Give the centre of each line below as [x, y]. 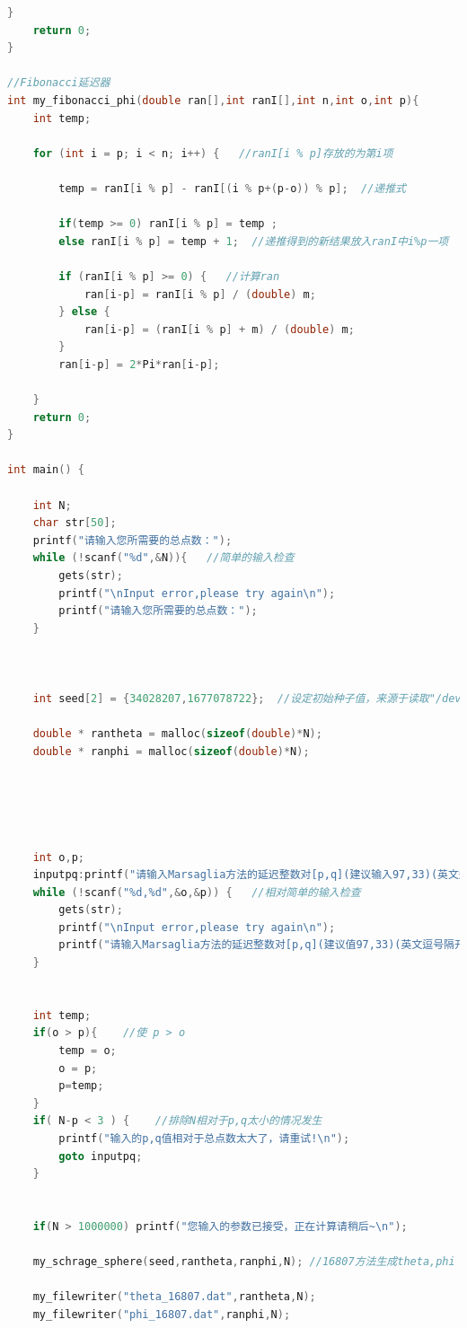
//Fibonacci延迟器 [59, 83]
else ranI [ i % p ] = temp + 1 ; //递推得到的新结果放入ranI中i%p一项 [254, 241]
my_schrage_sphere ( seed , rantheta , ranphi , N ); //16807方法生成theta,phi [244, 1262]
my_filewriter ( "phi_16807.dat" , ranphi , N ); [162, 1314]
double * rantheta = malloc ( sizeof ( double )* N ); [177, 734]
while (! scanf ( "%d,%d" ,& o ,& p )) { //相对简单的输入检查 [197, 892]
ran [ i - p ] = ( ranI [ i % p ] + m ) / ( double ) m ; [219, 329]
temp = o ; [88, 1051]
